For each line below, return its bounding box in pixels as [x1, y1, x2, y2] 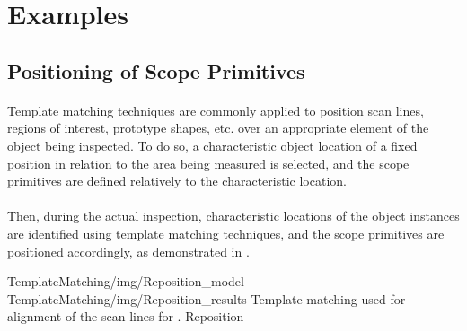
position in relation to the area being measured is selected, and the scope [7, 153, 410, 172]
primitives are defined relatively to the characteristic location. [7, 171, 347, 190]
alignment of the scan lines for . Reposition [7, 307, 244, 326]
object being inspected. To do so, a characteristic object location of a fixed [7, 135, 418, 154]
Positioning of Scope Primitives [7, 57, 305, 84]
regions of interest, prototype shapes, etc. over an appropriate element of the [7, 118, 429, 137]
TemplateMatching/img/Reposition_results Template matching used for [7, 289, 406, 308]
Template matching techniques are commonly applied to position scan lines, [7, 100, 424, 119]
